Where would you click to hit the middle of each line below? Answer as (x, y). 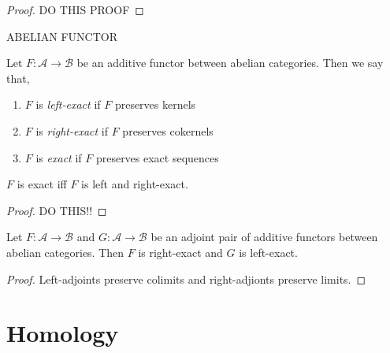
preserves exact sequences (157, 157)
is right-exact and (180, 252)
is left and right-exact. (135, 184)
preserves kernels (155, 104)
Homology (63, 333)
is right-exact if (72, 130)
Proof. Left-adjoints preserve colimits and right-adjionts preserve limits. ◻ (186, 279)
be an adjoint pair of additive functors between (264, 237)
